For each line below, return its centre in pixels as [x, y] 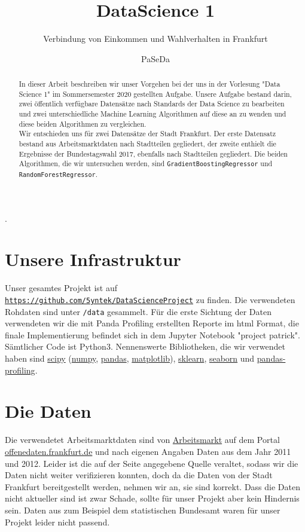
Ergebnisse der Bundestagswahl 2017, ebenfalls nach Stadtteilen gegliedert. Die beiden [153, 153]
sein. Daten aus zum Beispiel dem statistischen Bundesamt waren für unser [143, 510]
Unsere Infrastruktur [93, 259]
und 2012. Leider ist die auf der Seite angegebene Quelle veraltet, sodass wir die [152, 463]
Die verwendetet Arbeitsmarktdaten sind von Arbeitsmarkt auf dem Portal [142, 440]
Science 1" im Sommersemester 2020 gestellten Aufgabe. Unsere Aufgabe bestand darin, [155, 94]
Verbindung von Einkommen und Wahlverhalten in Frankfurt [155, 39]
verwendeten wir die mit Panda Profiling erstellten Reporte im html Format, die [152, 323]
